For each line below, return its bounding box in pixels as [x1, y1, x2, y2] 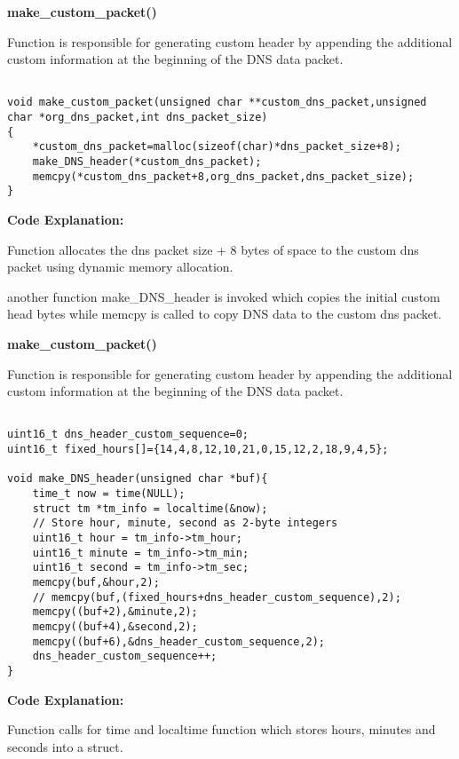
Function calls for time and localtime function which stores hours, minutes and [7, 720, 436, 739]
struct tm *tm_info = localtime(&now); [32, 502, 268, 515]
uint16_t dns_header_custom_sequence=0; [7, 428, 249, 441]
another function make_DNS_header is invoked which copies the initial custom [7, 287, 440, 305]
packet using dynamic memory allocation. [7, 257, 233, 276]
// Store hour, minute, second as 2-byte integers [32, 517, 338, 530]
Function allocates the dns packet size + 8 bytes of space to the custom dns [7, 240, 419, 258]
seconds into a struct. [7, 737, 123, 755]
